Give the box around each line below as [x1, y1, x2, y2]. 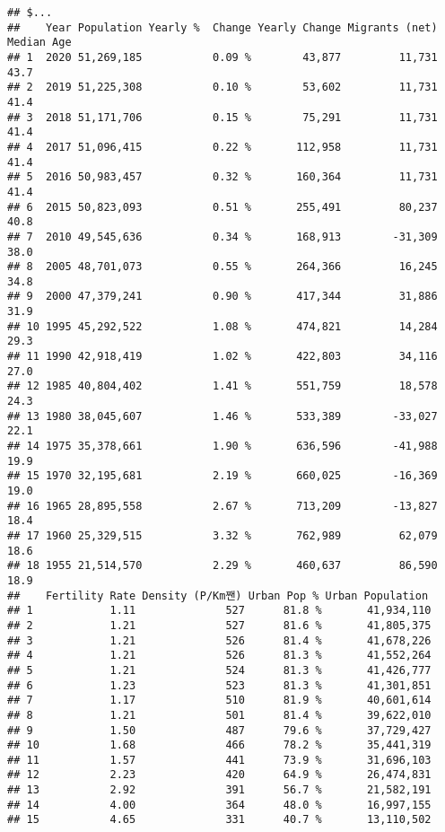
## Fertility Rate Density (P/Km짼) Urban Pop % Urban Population [7, 589, 429, 602]
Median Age [7, 36, 72, 49]
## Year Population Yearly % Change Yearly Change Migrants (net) [7, 21, 438, 34]
